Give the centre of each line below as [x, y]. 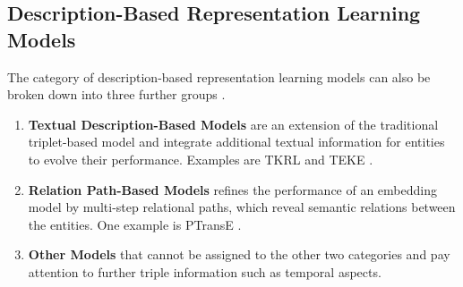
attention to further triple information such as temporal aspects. [205, 271]
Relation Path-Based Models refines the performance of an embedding [232, 189]
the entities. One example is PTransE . [135, 224]
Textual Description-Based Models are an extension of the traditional [233, 124]
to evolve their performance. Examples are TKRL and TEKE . [201, 159]
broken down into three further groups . [116, 94]
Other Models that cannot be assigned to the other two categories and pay [239, 254]
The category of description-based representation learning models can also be [219, 76]
